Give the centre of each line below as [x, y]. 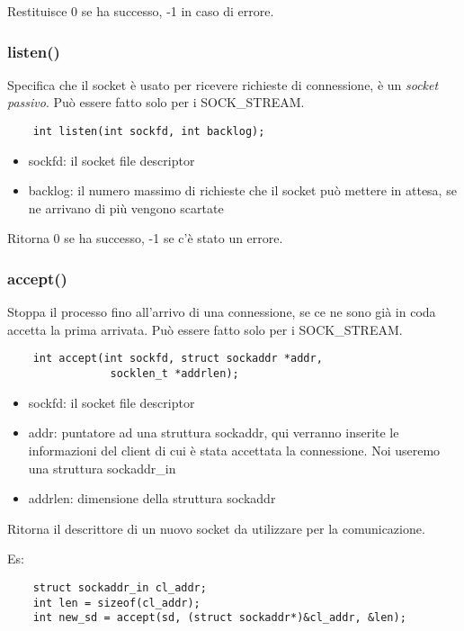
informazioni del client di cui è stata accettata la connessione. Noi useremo [234, 450]
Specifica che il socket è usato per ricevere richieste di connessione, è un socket [223, 84]
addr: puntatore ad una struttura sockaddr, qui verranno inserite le [214, 433]
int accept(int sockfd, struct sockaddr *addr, [178, 359]
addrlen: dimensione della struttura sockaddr [152, 498]
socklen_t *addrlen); [174, 374]
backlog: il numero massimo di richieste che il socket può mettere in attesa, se [242, 190]
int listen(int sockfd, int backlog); [149, 131]
